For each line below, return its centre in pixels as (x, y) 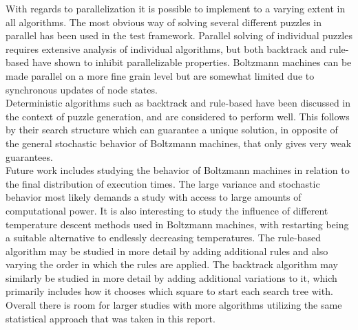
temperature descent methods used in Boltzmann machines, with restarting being (177, 224)
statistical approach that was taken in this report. (110, 318)
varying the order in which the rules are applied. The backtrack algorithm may (172, 264)
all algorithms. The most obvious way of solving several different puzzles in (164, 22)
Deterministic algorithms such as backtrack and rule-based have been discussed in (178, 103)
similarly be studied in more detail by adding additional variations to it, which (171, 277)
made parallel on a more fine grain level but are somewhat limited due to (160, 75)
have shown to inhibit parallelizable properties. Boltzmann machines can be (192, 62)
